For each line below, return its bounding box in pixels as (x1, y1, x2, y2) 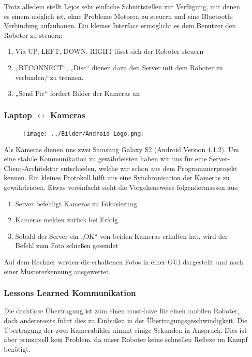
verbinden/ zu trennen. (15, 72, 84, 82)
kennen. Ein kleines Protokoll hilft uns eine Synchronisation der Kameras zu (4, 172, 230, 183)
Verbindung (4, 20, 38, 31)
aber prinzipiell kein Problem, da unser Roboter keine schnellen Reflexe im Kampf (4, 334, 248, 344)
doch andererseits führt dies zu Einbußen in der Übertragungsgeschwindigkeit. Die (4, 315, 248, 325)
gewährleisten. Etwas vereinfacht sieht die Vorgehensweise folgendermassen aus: (4, 182, 239, 192)
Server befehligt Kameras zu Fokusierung (15, 198, 137, 208)
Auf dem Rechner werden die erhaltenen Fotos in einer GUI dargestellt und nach (4, 256, 243, 266)
